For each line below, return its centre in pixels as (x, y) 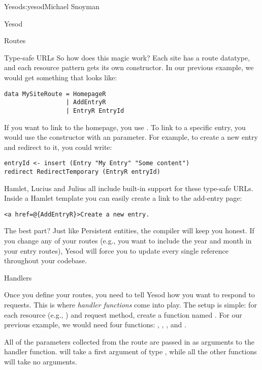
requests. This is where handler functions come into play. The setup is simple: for (130, 305)
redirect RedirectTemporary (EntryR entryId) (82, 172)
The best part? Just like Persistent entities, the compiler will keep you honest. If (129, 230)
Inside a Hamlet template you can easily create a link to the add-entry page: (123, 198)
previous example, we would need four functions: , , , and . (95, 325)
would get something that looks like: (61, 77)
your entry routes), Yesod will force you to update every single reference (116, 250)
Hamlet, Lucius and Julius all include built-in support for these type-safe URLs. (129, 188)
